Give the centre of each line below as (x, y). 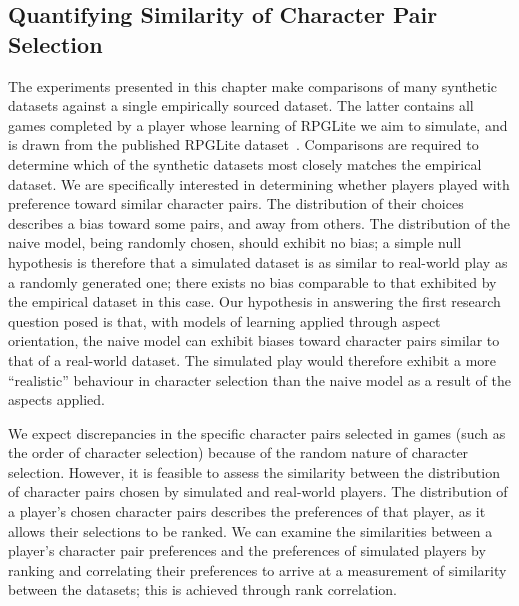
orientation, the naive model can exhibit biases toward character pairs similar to (254, 340)
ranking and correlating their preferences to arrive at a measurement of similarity (257, 569)
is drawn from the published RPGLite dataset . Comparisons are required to (243, 144)
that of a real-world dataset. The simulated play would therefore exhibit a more (252, 359)
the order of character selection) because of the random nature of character (238, 452)
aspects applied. (56, 399)
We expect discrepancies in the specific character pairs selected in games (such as (257, 432)
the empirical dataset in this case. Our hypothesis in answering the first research (254, 301)
